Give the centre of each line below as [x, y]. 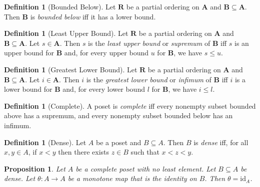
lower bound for [28, 89]
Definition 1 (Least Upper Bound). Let [66, 33]
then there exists [84, 152]
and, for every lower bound [104, 89]
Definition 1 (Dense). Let [45, 142]
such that [145, 152]
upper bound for [29, 53]
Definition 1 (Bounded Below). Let [60, 6]
